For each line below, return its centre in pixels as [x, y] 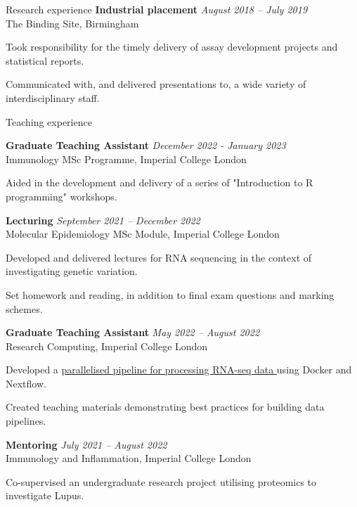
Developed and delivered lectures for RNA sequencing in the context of [159, 257]
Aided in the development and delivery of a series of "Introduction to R [160, 182]
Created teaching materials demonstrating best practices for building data [165, 407]
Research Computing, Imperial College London [107, 346]
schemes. [24, 308]
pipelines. [26, 421]
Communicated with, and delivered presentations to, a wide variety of [156, 84]
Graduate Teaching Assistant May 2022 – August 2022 [133, 332]
